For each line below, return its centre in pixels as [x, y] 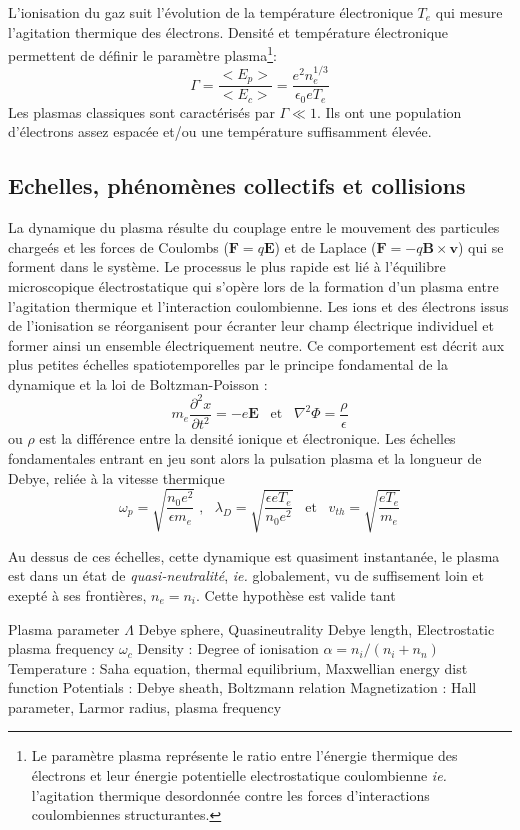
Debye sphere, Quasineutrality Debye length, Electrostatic [316, 628]
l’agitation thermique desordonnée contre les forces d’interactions [230, 794]
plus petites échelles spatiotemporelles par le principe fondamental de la [228, 364]
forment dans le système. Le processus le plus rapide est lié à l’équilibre [227, 266]
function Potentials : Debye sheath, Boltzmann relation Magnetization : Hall [242, 687]
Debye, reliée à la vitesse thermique [116, 477]
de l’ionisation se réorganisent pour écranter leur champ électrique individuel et [251, 325]
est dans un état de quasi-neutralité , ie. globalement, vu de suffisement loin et [246, 575]
